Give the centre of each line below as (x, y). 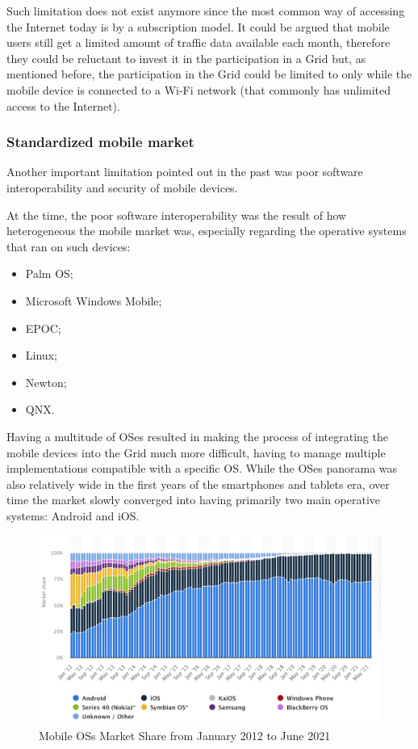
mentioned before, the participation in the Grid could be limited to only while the (209, 74)
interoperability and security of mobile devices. (122, 187)
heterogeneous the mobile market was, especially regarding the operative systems (207, 231)
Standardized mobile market (100, 142)
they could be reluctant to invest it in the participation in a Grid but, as (186, 58)
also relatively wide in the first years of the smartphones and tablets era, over (198, 484)
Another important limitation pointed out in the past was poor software (185, 172)
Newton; (46, 382)
